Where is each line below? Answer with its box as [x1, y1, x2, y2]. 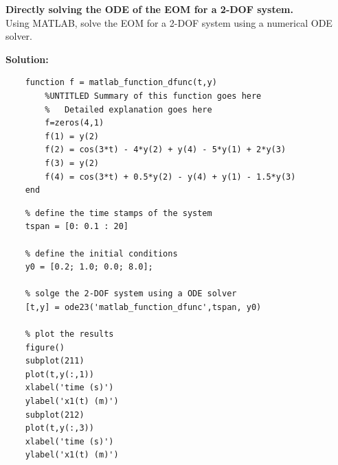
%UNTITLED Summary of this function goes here [45, 91, 262, 101]
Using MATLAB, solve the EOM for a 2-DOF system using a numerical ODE [5, 15, 333, 29]
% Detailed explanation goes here [45, 104, 212, 115]
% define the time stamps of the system [25, 208, 212, 218]
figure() [25, 342, 65, 353]
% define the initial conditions [25, 248, 178, 259]
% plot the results [25, 329, 114, 339]
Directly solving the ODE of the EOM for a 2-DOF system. [5, 2, 293, 16]
